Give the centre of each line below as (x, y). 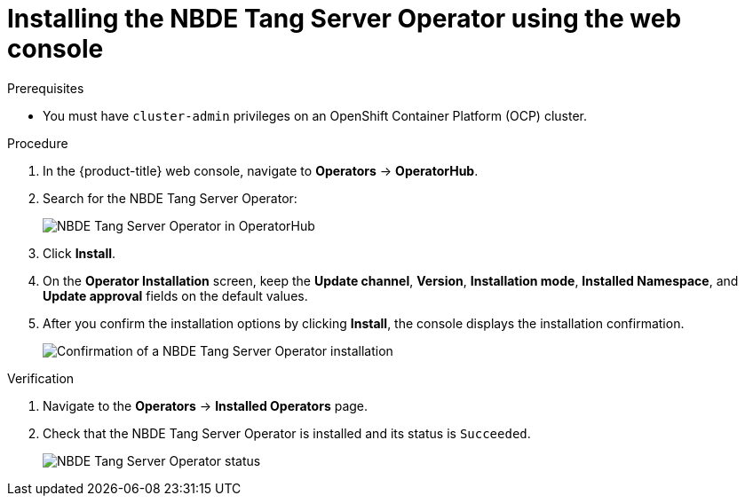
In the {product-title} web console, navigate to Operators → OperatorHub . (261, 170)
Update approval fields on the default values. (175, 295)
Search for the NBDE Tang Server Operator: (170, 198)
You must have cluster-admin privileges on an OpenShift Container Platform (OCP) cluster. (315, 115)
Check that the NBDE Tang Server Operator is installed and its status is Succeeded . (287, 433)
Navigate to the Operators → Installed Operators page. (206, 405)
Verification (41, 378)
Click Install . (79, 253)
